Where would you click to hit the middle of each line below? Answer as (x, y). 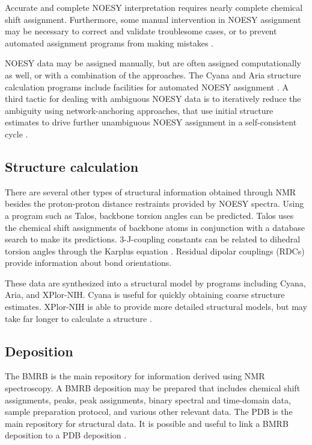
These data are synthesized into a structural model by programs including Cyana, (155, 282)
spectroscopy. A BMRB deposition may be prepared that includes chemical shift (153, 388)
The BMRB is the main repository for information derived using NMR (135, 376)
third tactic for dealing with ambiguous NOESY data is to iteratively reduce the (153, 99)
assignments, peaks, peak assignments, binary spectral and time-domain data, (148, 399)
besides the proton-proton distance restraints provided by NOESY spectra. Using (154, 204)
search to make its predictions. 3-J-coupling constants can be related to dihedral (153, 239)
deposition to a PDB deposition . (66, 435)
